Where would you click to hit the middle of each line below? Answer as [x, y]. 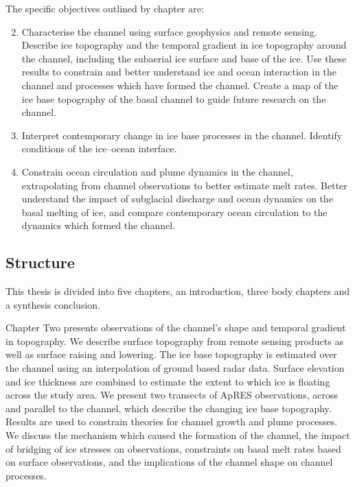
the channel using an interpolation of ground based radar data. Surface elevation [175, 368]
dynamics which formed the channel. [99, 225]
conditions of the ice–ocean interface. [99, 149]
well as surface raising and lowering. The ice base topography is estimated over [171, 354]
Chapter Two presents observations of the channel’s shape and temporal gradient [176, 328]
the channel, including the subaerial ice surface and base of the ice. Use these [184, 58]
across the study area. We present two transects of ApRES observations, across [172, 395]
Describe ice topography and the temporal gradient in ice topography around [184, 45]
